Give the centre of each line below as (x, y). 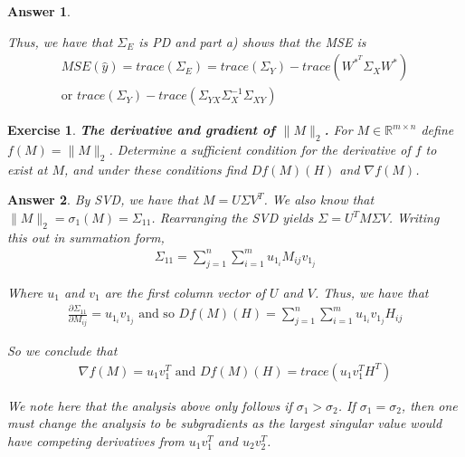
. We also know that (319, 200)
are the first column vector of (185, 292)
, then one (429, 405)
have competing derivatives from (96, 440)
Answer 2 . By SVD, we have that (103, 200)
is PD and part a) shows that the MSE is (252, 41)
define (437, 130)
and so (157, 314)
